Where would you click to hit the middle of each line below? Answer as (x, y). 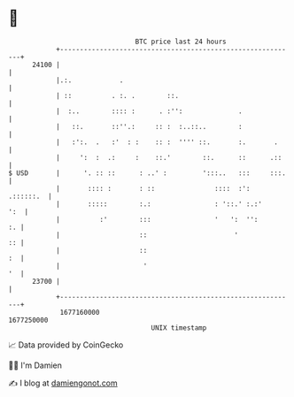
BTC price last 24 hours (181, 42)
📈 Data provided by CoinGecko (66, 345)
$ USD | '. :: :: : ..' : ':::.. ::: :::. (147, 173)
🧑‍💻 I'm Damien (35, 365)
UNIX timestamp (179, 328)
